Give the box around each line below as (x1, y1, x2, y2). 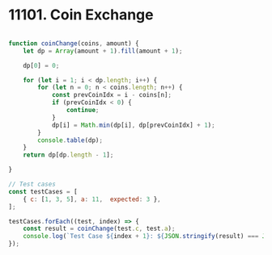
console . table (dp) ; (37, 136, 104, 144)
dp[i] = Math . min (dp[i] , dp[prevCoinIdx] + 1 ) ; (51, 121, 216, 129)
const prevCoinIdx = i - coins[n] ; (51, 91, 172, 99)
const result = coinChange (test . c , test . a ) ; (23, 224, 176, 233)
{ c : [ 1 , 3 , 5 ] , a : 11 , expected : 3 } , (23, 195, 161, 203)
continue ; (66, 107, 100, 115)
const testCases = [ (8, 187, 79, 195)
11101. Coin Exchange (8, 6, 154, 24)
